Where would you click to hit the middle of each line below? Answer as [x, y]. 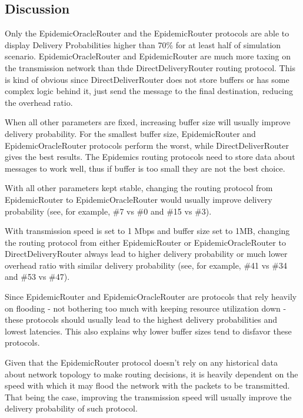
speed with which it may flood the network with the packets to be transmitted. [147, 385]
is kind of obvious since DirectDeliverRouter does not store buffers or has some [147, 79]
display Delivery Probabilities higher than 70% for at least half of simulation [143, 44]
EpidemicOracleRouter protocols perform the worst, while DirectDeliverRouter [147, 145]
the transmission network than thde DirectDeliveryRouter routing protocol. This [150, 67]
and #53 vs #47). [37, 277]
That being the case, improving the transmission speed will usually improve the [148, 397]
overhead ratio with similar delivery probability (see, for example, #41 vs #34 [146, 265]
